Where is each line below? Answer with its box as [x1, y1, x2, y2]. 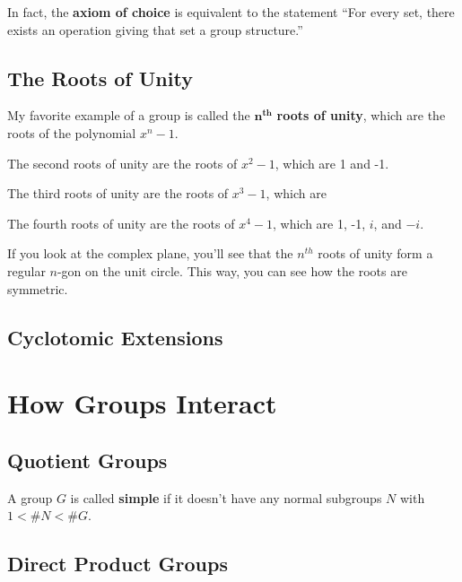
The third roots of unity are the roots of [7, 184, 229, 203]
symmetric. [7, 279, 68, 298]
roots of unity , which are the [276, 106, 446, 125]
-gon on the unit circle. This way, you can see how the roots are [57, 261, 407, 280]
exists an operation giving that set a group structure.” [7, 20, 303, 39]
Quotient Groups [7, 446, 168, 473]
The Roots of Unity [7, 64, 193, 91]
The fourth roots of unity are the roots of [7, 213, 235, 232]
